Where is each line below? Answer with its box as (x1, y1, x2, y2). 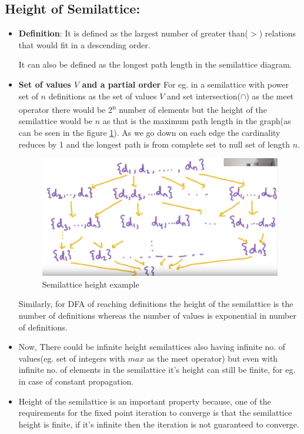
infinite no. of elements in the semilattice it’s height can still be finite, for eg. (18, 363, 296, 376)
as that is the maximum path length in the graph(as (102, 115, 291, 127)
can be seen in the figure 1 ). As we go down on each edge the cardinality (18, 126, 280, 139)
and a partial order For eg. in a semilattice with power (82, 78, 289, 90)
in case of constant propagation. (18, 375, 134, 388)
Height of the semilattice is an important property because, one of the (18, 395, 271, 407)
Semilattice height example (42, 278, 139, 290)
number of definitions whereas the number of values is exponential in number (18, 309, 297, 322)
